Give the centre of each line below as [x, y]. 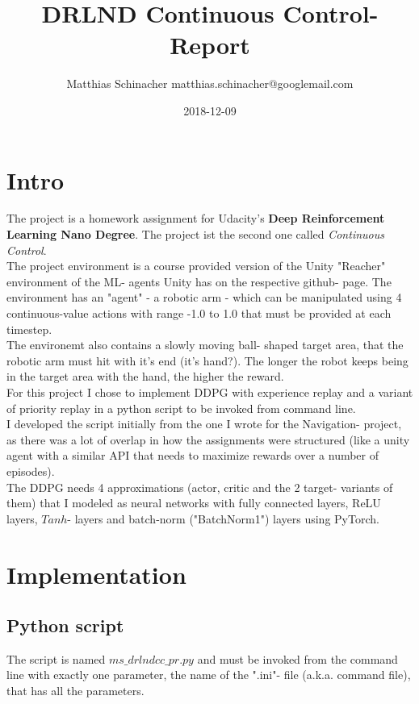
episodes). [31, 471]
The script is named [56, 658]
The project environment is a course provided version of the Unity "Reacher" [196, 266]
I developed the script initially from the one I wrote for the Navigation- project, [204, 424]
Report [210, 45]
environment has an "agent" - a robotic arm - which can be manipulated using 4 [204, 297]
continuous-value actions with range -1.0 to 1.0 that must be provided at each [199, 313]
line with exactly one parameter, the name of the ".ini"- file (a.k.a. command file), [209, 675]
